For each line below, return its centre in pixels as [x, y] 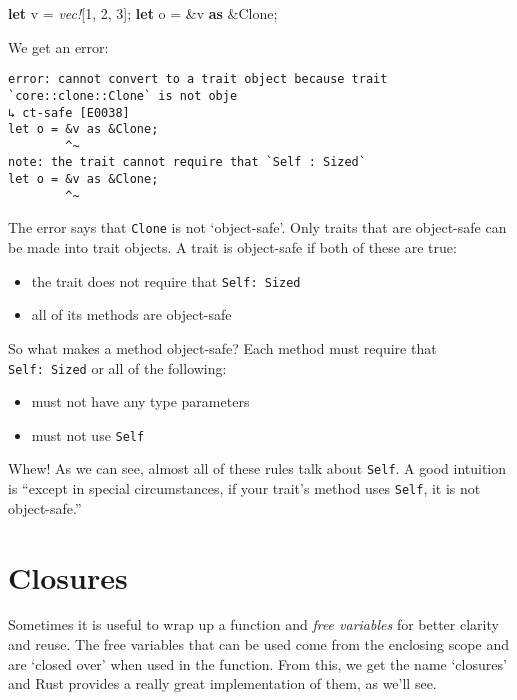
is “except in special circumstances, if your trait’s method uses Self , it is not [244, 488]
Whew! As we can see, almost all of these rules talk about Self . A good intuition [257, 468]
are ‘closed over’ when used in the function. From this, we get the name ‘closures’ [257, 663]
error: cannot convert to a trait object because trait [198, 79]
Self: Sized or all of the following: [117, 367]
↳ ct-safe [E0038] [69, 112]
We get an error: [58, 46]
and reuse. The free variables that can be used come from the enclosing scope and [258, 644]
